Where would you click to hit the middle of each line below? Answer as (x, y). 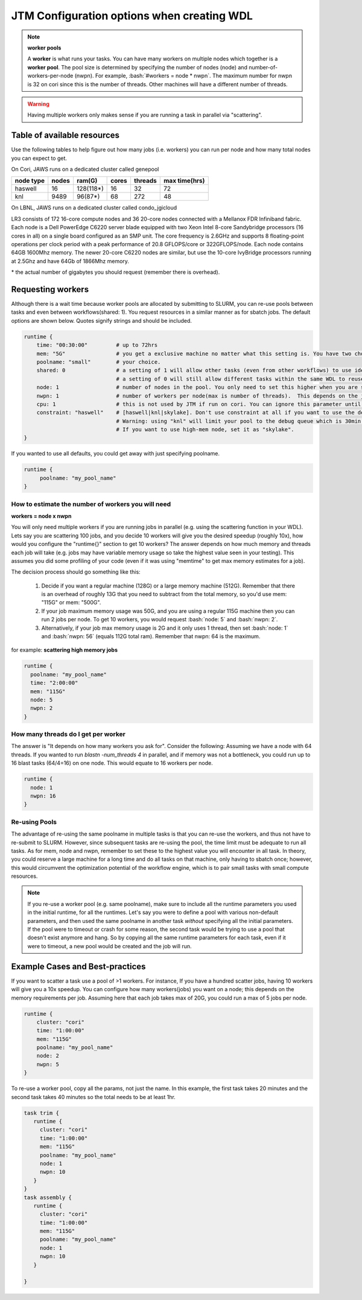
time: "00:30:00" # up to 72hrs (97, 345)
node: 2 (48, 1056)
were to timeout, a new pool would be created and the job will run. (110, 946)
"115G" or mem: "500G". (71, 603)
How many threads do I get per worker (68, 734)
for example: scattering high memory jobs (64, 650)
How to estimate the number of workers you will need (91, 504)
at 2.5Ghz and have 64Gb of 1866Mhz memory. (70, 261)
